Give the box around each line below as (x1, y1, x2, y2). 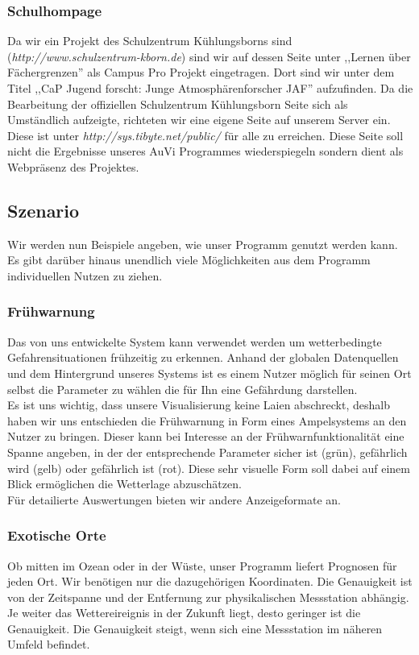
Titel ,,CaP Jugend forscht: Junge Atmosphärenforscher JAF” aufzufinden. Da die (7, 80, 413, 96)
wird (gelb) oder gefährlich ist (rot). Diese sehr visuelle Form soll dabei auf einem (7, 459, 410, 476)
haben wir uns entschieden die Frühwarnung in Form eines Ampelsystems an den (7, 412, 407, 429)
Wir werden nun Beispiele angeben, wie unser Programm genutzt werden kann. (7, 235, 398, 252)
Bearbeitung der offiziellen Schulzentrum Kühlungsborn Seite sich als (7, 95, 348, 112)
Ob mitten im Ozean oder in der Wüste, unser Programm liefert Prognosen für (7, 557, 397, 574)
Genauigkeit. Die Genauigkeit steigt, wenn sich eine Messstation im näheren (7, 620, 383, 636)
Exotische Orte (7, 525, 106, 545)
